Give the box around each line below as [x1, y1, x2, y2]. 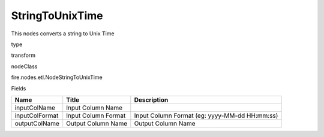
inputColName [14, 103, 56, 112]
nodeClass [11, 63, 38, 70]
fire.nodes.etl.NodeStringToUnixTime [11, 74, 103, 81]
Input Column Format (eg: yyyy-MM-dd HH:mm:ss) [134, 111, 278, 120]
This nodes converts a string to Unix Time [11, 30, 115, 37]
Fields [11, 84, 26, 92]
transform [11, 51, 36, 59]
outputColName [14, 119, 60, 127]
